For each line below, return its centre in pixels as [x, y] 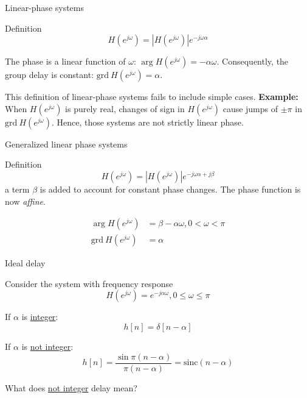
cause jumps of [250, 108]
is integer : [40, 317]
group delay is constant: [50, 75]
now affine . [25, 201]
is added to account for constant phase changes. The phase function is [170, 189]
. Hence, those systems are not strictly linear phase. [147, 122]
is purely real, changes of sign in [125, 108]
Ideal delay [25, 263]
